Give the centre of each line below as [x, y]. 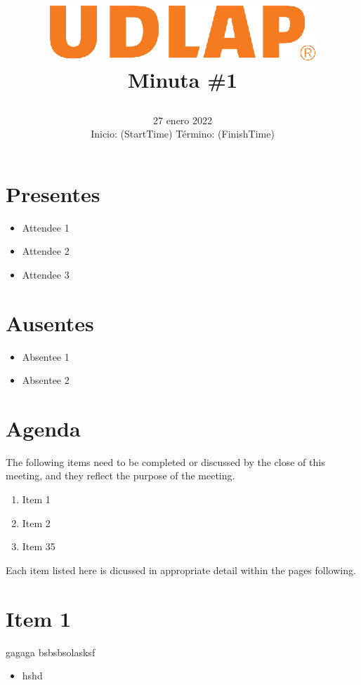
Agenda [43, 428]
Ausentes [50, 322]
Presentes [53, 193]
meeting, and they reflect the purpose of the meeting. [120, 475]
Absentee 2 [46, 380]
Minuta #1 [183, 80]
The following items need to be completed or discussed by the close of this [165, 461]
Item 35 [39, 546]
